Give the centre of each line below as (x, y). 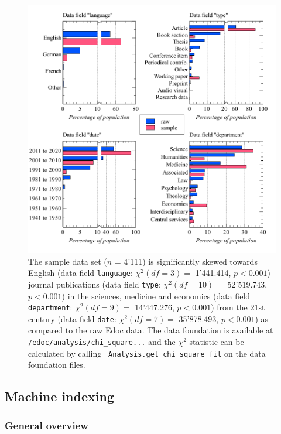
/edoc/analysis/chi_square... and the (102, 341)
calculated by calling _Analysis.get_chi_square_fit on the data (147, 353)
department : (50, 307)
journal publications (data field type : (95, 284)
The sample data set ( (68, 261)
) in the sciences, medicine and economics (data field (156, 295)
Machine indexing (59, 396)
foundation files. (57, 365)
